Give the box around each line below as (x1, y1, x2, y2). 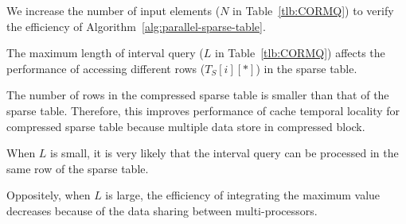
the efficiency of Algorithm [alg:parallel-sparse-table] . (6, 17, 266, 34)
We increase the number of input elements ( (6, 2, 221, 18)
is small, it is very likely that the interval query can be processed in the (50, 145, 399, 161)
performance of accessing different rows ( (6, 60, 205, 76)
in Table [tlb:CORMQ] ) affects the (215, 44, 385, 61)
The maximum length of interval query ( (6, 44, 204, 61)
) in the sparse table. (256, 60, 357, 76)
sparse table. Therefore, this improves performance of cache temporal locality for (6, 102, 400, 118)
